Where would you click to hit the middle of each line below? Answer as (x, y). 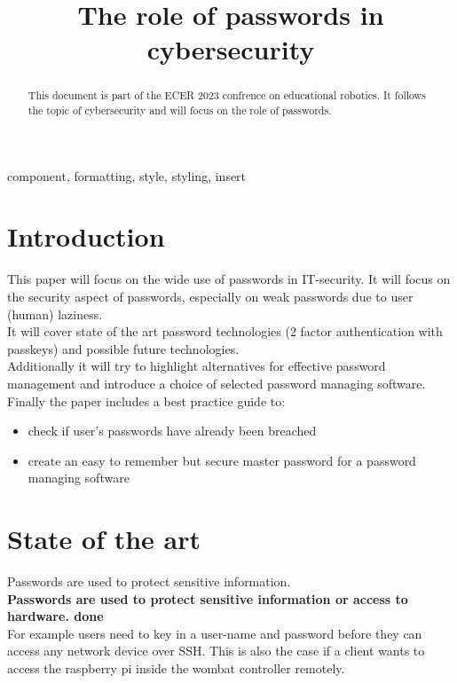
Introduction (86, 236)
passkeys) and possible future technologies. (123, 348)
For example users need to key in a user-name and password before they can (215, 633)
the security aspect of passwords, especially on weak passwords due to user (210, 296)
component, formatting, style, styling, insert (127, 175)
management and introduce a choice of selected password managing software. (217, 383)
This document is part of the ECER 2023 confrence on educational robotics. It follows (227, 95)
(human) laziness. (55, 314)
